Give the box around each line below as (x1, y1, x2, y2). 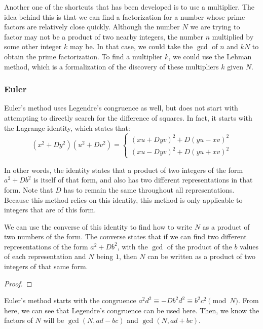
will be (43, 315, 64, 325)
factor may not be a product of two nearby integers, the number (4, 31, 204, 42)
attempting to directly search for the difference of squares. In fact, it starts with (4, 112, 252, 123)
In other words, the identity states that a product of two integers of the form (4, 164, 243, 175)
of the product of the (167, 241, 232, 251)
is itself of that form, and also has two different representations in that (33, 174, 253, 185)
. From (238, 295, 259, 306)
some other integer (4, 41, 62, 52)
